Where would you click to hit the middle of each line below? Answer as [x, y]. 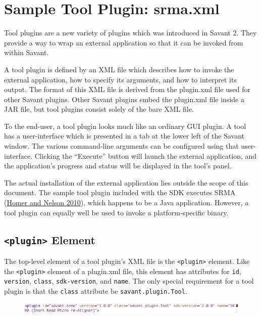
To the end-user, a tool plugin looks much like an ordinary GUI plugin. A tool [125, 126]
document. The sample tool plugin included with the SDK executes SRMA [120, 192]
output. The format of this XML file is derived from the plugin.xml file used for [127, 89]
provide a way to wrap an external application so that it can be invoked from [124, 42]
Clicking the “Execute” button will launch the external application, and [146, 155]
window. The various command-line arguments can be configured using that [121, 146]
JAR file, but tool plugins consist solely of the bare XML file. [99, 109]
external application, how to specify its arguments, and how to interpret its [120, 79]
